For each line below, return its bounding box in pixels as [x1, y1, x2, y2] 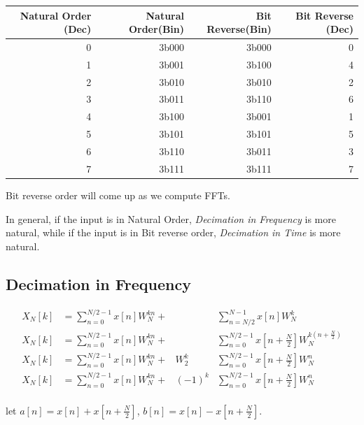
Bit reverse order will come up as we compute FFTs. [6, 187, 230, 202]
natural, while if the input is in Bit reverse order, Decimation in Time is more [6, 225, 341, 240]
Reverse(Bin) [206, 22, 272, 36]
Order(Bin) [128, 22, 185, 36]
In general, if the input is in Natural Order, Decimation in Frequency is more [6, 211, 336, 226]
